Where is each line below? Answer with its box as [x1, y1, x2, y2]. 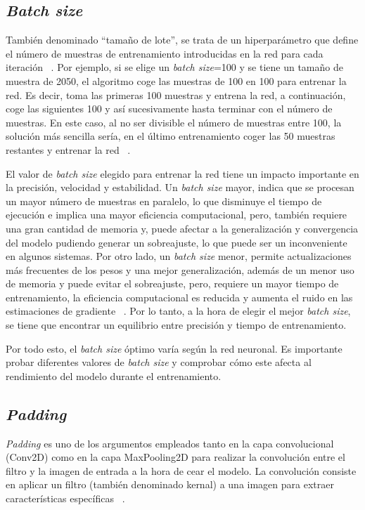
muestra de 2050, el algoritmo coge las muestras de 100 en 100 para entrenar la [6, 73, 347, 88]
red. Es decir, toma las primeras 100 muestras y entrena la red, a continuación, [6, 87, 346, 102]
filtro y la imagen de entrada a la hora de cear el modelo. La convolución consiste [6, 463, 357, 478]
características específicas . [6, 491, 125, 506]
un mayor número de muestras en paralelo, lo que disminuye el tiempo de [6, 193, 322, 208]
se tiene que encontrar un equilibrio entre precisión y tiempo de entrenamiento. [6, 318, 347, 332]
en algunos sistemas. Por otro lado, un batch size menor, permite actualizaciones [6, 249, 352, 263]
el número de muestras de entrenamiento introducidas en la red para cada [6, 46, 324, 60]
